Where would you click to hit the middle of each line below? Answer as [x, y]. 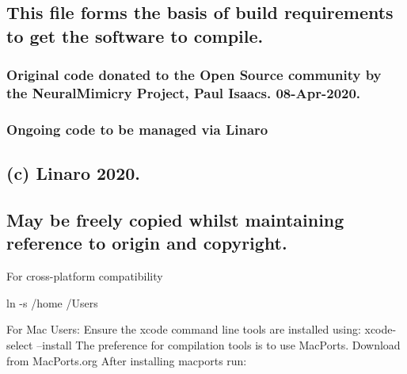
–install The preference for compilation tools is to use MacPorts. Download [219, 344]
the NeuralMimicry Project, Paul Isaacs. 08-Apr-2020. [184, 93]
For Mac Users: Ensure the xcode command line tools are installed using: [184, 329]
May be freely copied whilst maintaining [175, 219]
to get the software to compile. [135, 35]
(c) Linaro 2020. [74, 173]
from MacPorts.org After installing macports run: [127, 360]
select [20, 344]
